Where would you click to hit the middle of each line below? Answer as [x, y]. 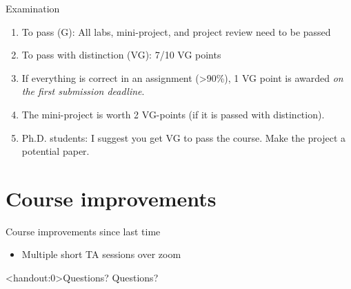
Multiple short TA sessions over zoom [101, 254]
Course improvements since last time [83, 231]
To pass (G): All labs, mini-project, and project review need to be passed [176, 31]
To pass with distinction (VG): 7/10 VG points [121, 55]
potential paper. [56, 151]
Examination [33, 8]
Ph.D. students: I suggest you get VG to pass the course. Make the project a [184, 137]
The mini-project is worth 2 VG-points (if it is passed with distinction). [173, 114]
